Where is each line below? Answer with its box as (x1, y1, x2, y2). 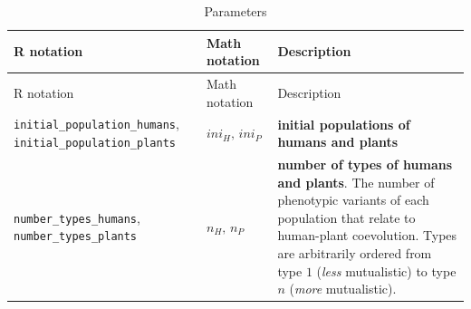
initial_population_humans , (14, 114, 179, 133)
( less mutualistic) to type (316, 261, 457, 280)
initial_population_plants (14, 137, 176, 150)
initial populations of (277, 114, 410, 133)
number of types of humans (277, 155, 453, 174)
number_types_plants (14, 230, 138, 244)
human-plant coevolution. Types (277, 226, 457, 245)
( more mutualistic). (289, 279, 397, 298)
